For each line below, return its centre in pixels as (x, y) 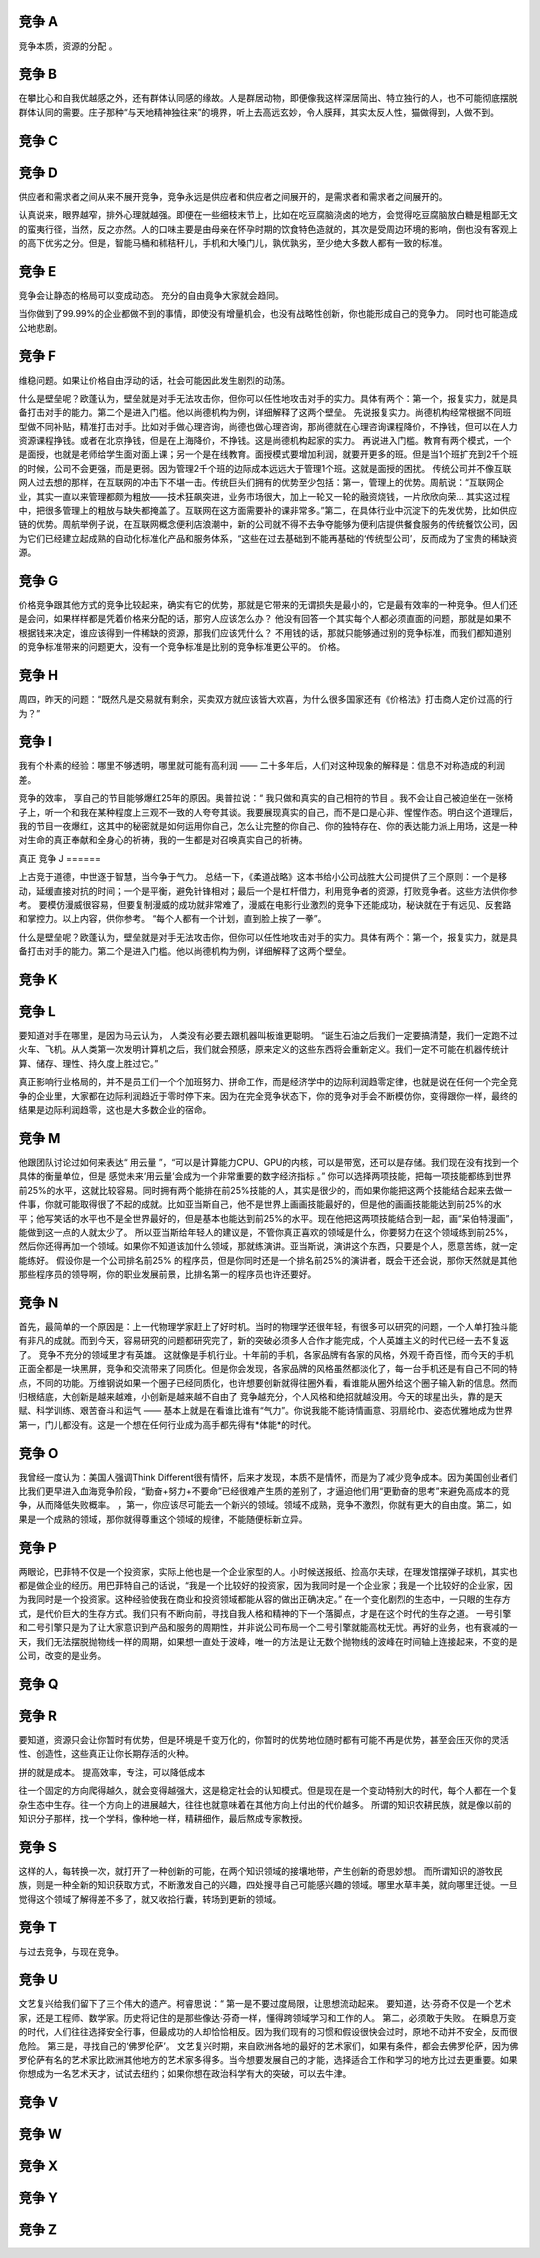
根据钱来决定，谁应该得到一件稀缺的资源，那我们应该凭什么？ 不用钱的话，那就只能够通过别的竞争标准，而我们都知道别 (265, 632)
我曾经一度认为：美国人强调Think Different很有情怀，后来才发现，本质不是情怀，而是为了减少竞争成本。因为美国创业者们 (268, 1477)
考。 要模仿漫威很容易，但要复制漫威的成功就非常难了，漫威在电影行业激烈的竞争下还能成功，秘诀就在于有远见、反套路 (265, 904)
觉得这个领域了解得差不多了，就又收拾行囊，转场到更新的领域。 (150, 1899)
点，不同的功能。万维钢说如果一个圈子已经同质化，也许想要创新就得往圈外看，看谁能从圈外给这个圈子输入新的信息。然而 (268, 1382)
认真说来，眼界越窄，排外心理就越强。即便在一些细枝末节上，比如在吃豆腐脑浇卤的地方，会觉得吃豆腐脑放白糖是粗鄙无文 (268, 215)
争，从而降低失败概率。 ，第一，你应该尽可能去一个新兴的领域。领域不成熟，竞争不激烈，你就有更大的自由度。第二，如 (265, 1505)
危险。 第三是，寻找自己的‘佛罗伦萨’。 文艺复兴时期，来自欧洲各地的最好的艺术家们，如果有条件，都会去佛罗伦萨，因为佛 (268, 2046)
